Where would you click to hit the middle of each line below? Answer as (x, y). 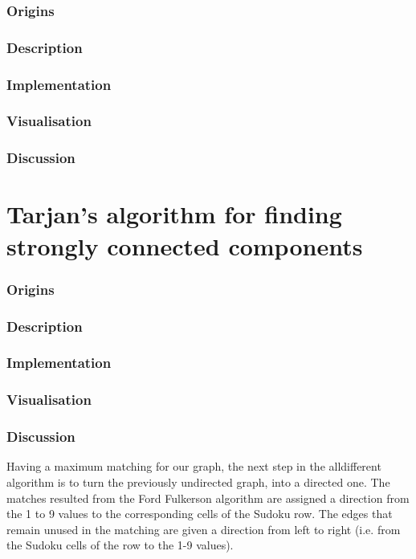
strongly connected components (185, 245)
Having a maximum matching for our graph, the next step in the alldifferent (194, 466)
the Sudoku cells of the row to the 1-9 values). (120, 545)
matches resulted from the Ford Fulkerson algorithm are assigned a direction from (208, 498)
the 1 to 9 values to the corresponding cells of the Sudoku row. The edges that (200, 514)
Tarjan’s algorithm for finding (174, 214)
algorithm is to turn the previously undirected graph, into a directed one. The (198, 481)
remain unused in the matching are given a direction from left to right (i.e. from (204, 529)
